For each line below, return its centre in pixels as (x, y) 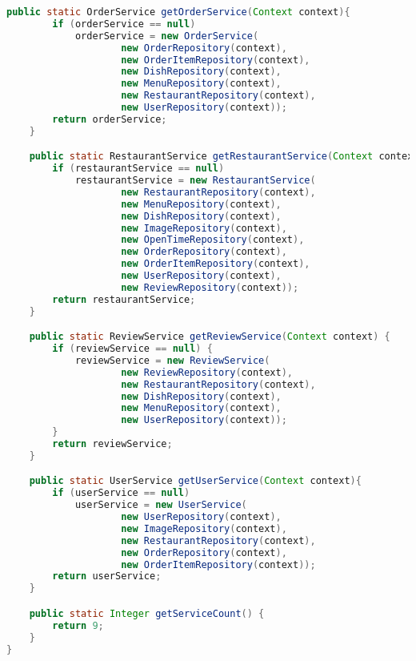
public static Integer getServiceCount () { (147, 613)
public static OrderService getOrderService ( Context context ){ (178, 12)
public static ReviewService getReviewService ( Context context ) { (210, 337)
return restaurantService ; (124, 299)
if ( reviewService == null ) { (132, 349)
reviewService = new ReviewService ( (172, 360)
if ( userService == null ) (121, 493)
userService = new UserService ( (161, 505)
